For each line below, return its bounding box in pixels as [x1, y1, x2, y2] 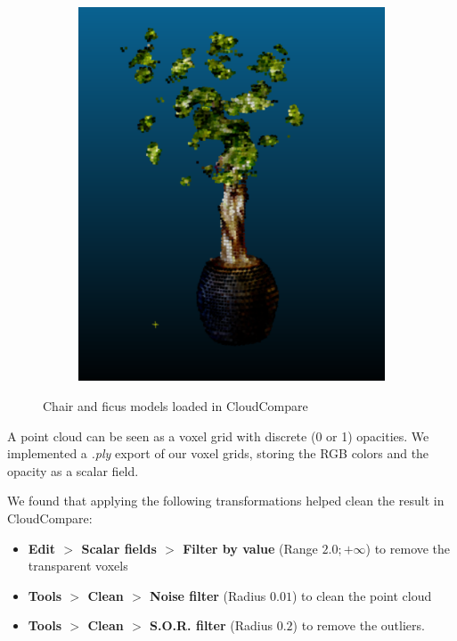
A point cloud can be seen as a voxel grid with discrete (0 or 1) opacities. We [7, 426, 429, 445]
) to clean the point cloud [291, 586, 432, 604]
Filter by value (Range [183, 538, 318, 557]
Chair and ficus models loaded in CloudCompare [43, 396, 308, 415]
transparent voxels [28, 556, 128, 575]
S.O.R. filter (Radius [150, 616, 273, 635]
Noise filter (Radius [150, 586, 266, 604]
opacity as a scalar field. [7, 461, 139, 480]
